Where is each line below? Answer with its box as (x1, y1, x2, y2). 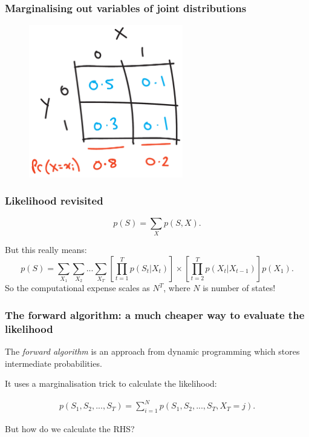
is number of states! (203, 281, 276, 294)
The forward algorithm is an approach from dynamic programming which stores (5, 345, 300, 358)
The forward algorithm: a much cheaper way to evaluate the (5, 307, 305, 322)
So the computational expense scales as (5, 281, 150, 294)
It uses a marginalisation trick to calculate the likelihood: (5, 377, 217, 390)
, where (163, 281, 190, 294)
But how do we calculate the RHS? (5, 422, 135, 435)
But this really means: (5, 243, 87, 256)
